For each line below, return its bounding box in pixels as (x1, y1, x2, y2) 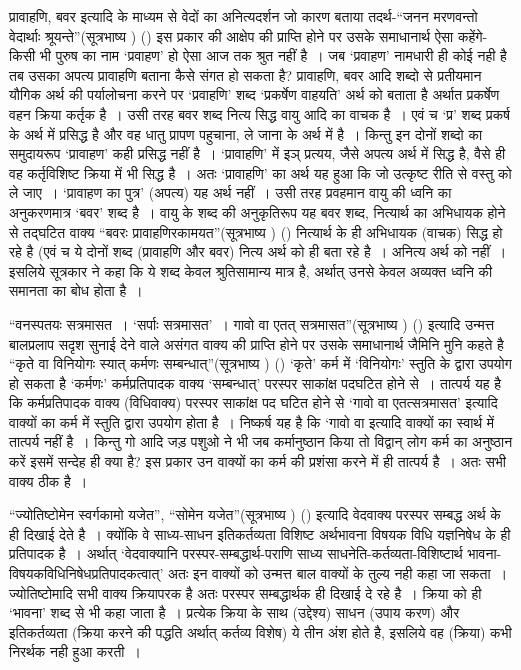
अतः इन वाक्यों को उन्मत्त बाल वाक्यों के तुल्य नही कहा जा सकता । (167, 563, 508, 584)
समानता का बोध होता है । (9, 280, 143, 301)
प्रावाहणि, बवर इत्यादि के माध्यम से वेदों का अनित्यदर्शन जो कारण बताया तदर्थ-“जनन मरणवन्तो (9, 6, 478, 26)
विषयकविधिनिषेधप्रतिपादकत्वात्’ (9, 563, 164, 584)
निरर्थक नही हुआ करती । (9, 641, 141, 662)
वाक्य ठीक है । (9, 470, 88, 491)
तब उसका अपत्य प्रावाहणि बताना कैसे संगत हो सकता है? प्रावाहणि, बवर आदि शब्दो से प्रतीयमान (9, 64, 482, 85)
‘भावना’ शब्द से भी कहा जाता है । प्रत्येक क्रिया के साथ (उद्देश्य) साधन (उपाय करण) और (9, 602, 460, 623)
